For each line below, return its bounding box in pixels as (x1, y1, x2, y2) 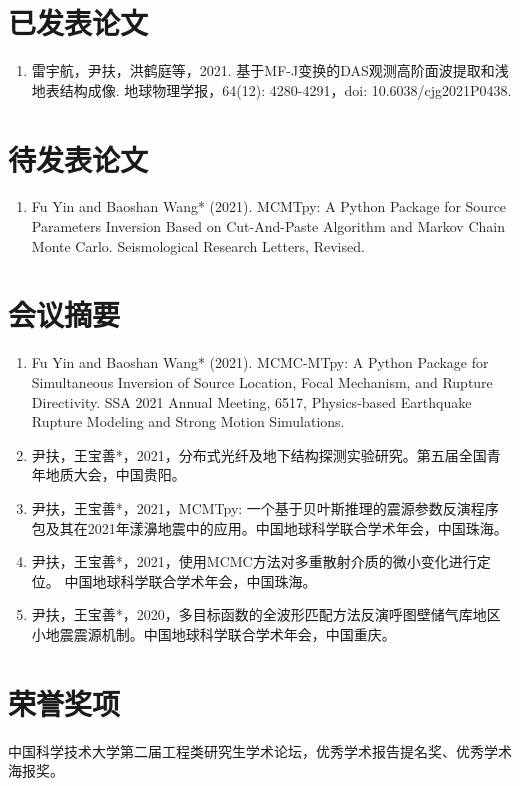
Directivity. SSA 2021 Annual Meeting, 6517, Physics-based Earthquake (31, 391, 472, 412)
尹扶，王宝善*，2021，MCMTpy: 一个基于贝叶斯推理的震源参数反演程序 (31, 497, 499, 518)
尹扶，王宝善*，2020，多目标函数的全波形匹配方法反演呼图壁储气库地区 (31, 604, 501, 625)
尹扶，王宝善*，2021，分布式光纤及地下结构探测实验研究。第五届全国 (31, 444, 487, 465)
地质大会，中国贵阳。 (45, 464, 186, 485)
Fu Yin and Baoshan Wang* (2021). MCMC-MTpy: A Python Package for (31, 352, 489, 373)
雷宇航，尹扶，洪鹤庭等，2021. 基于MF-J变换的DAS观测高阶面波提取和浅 (31, 60, 509, 81)
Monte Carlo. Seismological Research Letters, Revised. (31, 235, 365, 256)
